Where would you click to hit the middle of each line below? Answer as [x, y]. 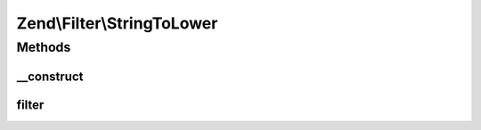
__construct [50, 76]
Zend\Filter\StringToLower [117, 23]
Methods [44, 47]
